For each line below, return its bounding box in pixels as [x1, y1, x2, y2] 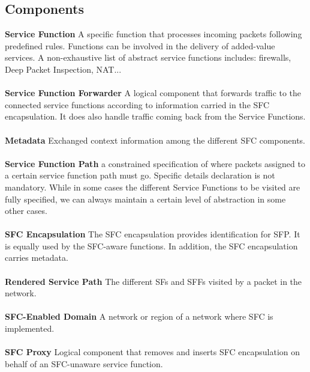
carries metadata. [5, 251, 68, 264]
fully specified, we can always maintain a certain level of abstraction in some [5, 192, 286, 205]
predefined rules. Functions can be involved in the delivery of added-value [5, 39, 275, 52]
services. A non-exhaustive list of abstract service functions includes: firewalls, [5, 51, 291, 64]
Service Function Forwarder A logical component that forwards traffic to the [5, 87, 302, 99]
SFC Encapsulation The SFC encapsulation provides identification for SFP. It [5, 228, 300, 240]
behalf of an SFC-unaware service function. [5, 357, 163, 370]
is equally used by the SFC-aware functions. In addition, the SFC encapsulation [5, 239, 298, 252]
